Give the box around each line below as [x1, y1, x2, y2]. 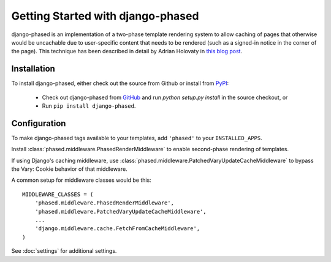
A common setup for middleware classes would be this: [11, 176, 151, 184]
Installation [11, 64, 55, 74]
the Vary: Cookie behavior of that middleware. [11, 165, 128, 173]
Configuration [11, 118, 66, 129]
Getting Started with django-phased [11, 9, 199, 23]
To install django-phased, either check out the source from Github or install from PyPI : [11, 80, 229, 87]
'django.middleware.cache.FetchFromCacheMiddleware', [34, 225, 200, 232]
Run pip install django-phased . [42, 102, 136, 110]
